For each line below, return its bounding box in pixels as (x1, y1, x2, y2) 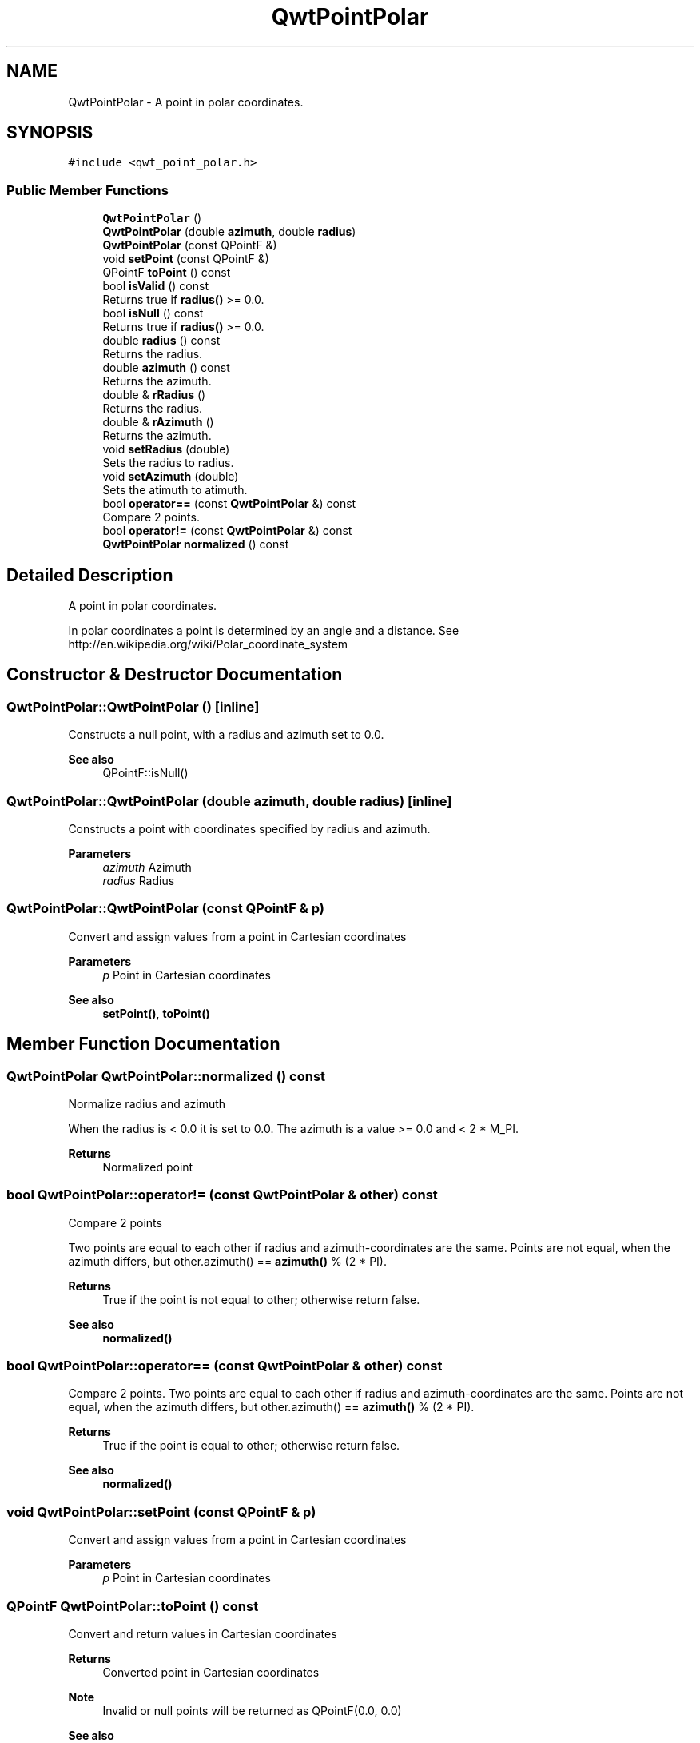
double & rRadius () (102, 388, 206, 402)
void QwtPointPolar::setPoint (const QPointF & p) (6, 1503, 316, 1520)
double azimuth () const (102, 361, 230, 375)
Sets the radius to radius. (102, 456, 234, 470)
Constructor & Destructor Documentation (6, 664, 343, 685)
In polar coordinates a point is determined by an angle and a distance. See (68, 624, 459, 638)
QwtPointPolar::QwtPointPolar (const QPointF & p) (6, 900, 324, 917)
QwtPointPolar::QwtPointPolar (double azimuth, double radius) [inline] (6, 792, 452, 809)
